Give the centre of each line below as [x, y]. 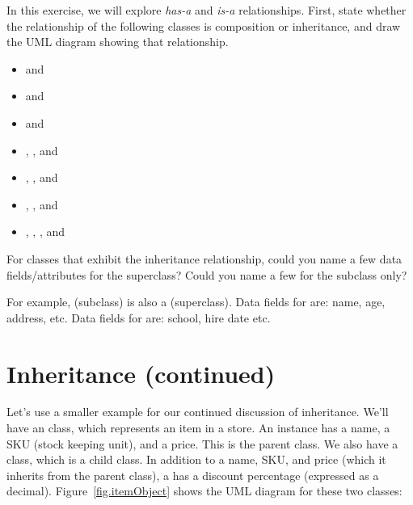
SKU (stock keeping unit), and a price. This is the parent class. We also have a [202, 443]
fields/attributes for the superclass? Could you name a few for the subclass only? [207, 274]
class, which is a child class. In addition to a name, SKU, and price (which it [196, 459]
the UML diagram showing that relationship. [118, 42]
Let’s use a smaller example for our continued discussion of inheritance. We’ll [198, 412]
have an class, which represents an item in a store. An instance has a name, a [198, 428]
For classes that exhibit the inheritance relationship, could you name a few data [204, 258]
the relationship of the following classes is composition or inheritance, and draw [204, 25]
